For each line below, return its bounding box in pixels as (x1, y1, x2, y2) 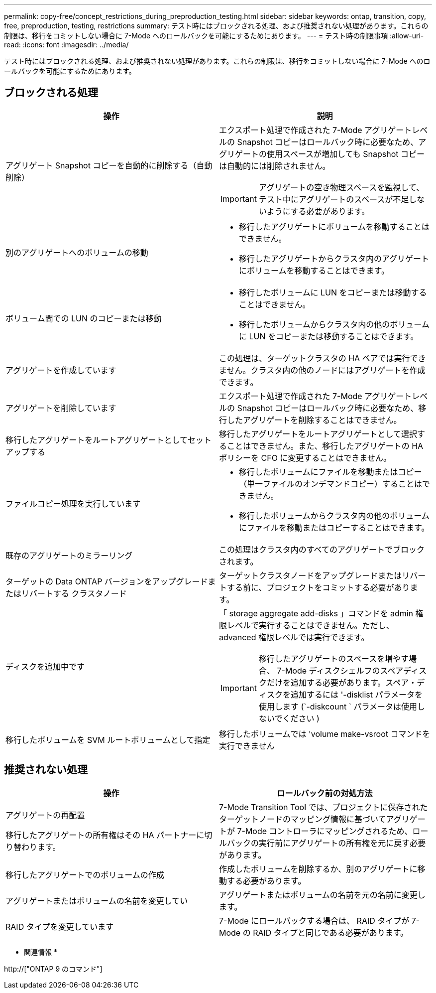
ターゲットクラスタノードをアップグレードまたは (219, 570, 402, 580)
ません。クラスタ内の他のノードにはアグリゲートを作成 (219, 365, 426, 375)
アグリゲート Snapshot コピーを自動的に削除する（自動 (5, 160, 213, 170)
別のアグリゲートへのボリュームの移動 (5, 247, 148, 258)
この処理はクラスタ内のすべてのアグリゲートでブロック (219, 544, 425, 555)
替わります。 (13, 842, 61, 852)
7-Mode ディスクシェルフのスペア (277, 665, 404, 676)
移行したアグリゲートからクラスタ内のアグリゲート (239, 253, 430, 264)
